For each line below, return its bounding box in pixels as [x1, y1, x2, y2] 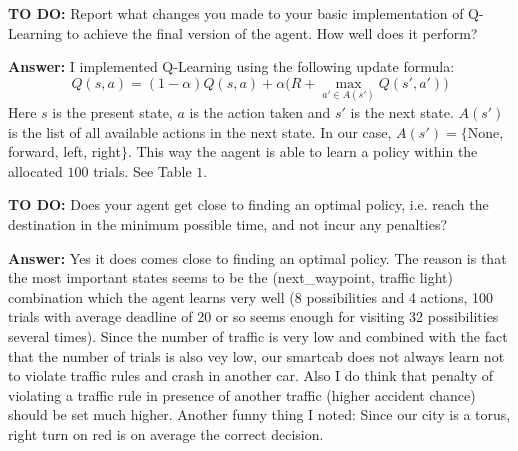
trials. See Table [93, 160, 192, 181]
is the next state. [350, 102, 454, 122]
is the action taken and [189, 102, 331, 122]
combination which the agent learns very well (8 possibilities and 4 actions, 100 [8, 286, 494, 307]
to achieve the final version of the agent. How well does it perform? [66, 22, 478, 43]
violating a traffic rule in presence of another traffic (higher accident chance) [8, 384, 476, 405]
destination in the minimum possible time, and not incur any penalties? [8, 213, 448, 234]
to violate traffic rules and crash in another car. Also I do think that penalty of [8, 365, 494, 386]
